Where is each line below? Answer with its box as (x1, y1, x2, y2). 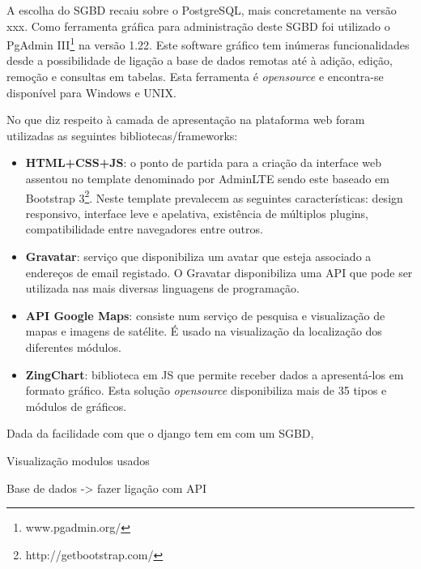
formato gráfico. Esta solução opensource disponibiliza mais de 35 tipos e (25, 382, 387, 399)
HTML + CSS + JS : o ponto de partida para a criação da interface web (25, 154, 382, 171)
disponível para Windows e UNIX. (6, 83, 176, 101)
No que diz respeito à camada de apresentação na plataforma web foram (6, 111, 365, 128)
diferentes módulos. (25, 339, 121, 355)
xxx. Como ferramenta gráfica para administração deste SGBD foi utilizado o (6, 17, 390, 34)
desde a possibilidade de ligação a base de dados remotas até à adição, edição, (6, 52, 393, 69)
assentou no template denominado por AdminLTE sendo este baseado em (25, 170, 389, 186)
